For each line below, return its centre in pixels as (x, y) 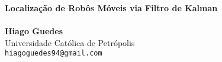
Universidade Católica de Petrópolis (70, 42)
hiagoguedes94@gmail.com (54, 53)
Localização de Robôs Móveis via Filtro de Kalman (111, 8)
